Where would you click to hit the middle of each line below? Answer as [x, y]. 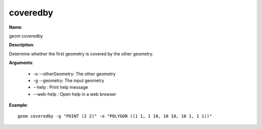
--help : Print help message [61, 87]
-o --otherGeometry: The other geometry [74, 74]
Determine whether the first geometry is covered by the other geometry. [81, 54]
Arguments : [21, 63]
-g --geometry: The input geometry [69, 81]
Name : [16, 27]
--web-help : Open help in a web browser [75, 94]
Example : [19, 105]
